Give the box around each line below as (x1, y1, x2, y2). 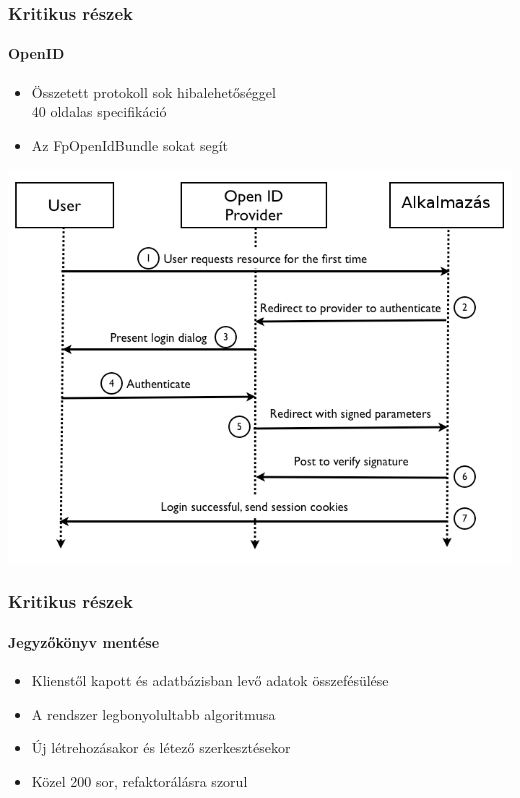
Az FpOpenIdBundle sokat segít (31, 134, 228, 155)
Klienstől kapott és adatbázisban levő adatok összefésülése (31, 670, 389, 691)
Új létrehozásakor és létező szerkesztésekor (31, 737, 291, 758)
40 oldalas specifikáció (31, 101, 167, 122)
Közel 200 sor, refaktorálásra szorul (31, 770, 248, 791)
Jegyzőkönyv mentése (8, 631, 160, 652)
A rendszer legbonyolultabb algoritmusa (31, 703, 276, 724)
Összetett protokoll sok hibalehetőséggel (31, 81, 276, 102)
